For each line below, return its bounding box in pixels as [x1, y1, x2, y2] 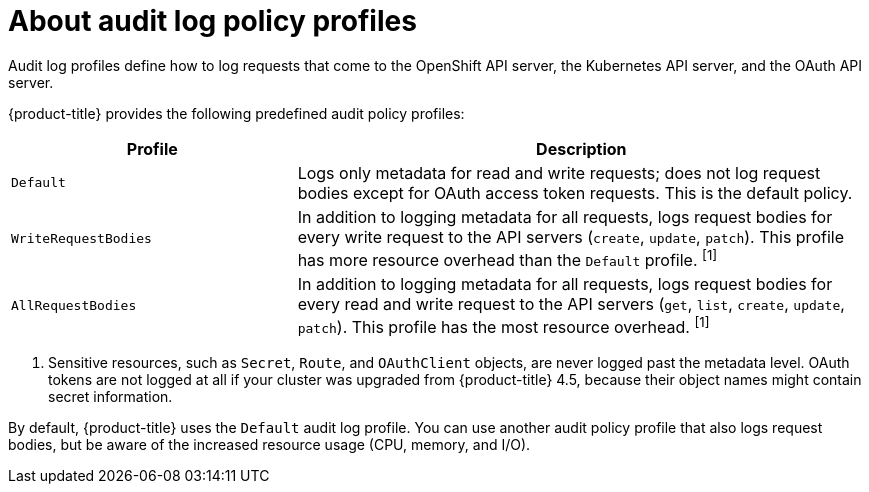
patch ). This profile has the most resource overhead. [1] [297, 314, 710, 338]
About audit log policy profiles [8, 4, 417, 38]
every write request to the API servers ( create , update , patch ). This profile [297, 226, 844, 247]
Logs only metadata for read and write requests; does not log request [297, 162, 821, 183]
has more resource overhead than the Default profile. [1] [297, 246, 718, 271]
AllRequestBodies [11, 298, 137, 314]
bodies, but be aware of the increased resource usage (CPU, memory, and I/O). [8, 436, 531, 454]
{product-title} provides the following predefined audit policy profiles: [8, 104, 465, 122]
